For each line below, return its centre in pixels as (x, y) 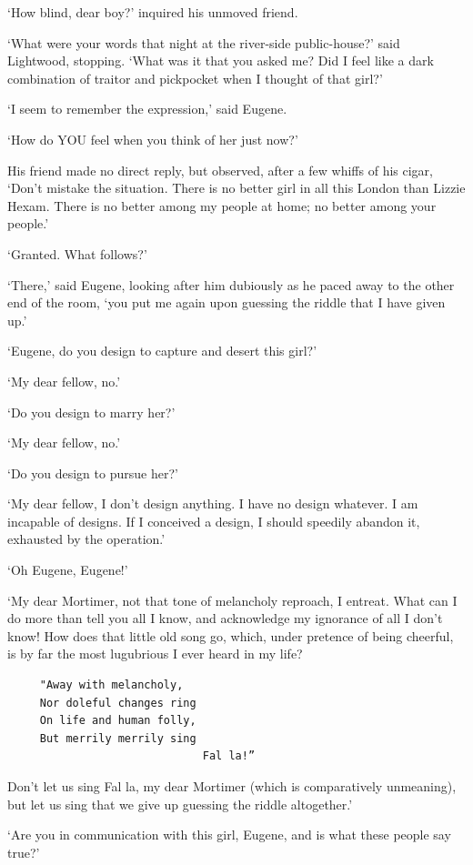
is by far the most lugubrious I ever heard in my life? (155, 654)
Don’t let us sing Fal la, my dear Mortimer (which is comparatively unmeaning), (232, 786)
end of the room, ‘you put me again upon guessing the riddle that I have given (226, 302)
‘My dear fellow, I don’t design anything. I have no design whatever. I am (213, 503)
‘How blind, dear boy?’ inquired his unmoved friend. (153, 12)
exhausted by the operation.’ (86, 539)
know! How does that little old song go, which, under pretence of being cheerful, (231, 635)
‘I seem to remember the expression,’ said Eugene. (147, 109)
